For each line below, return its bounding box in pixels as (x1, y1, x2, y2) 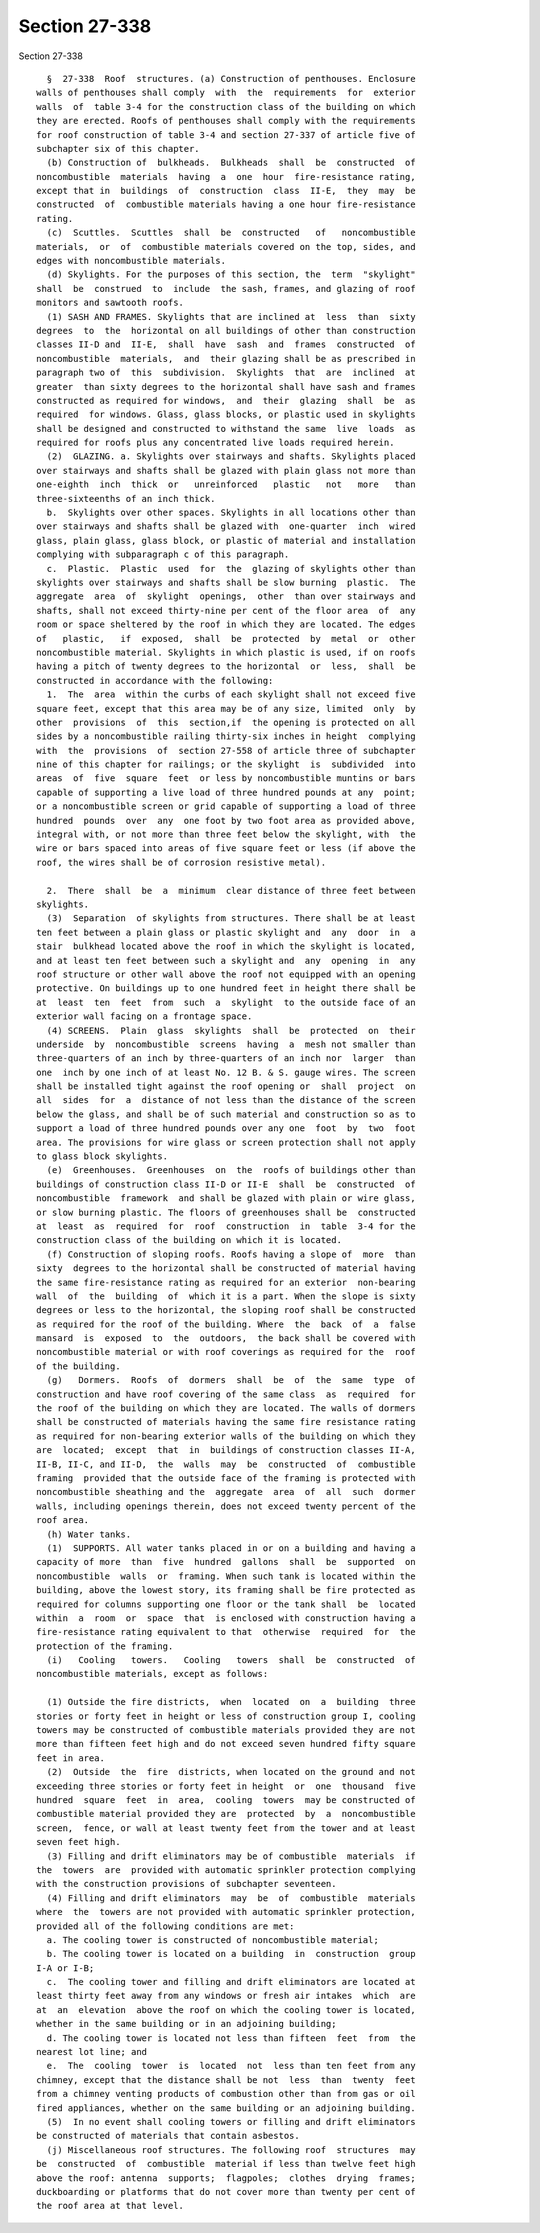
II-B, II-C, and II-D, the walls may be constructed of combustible (36, 1458, 416, 1470)
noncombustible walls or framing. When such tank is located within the (36, 1570, 416, 1582)
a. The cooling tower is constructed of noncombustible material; (46, 1934, 379, 1945)
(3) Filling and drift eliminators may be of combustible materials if (46, 1850, 416, 1862)
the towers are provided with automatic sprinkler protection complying (36, 1864, 416, 1875)
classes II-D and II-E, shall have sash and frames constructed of (36, 339, 416, 350)
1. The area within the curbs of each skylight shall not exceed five (46, 689, 416, 700)
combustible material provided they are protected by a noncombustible (36, 1808, 416, 1820)
